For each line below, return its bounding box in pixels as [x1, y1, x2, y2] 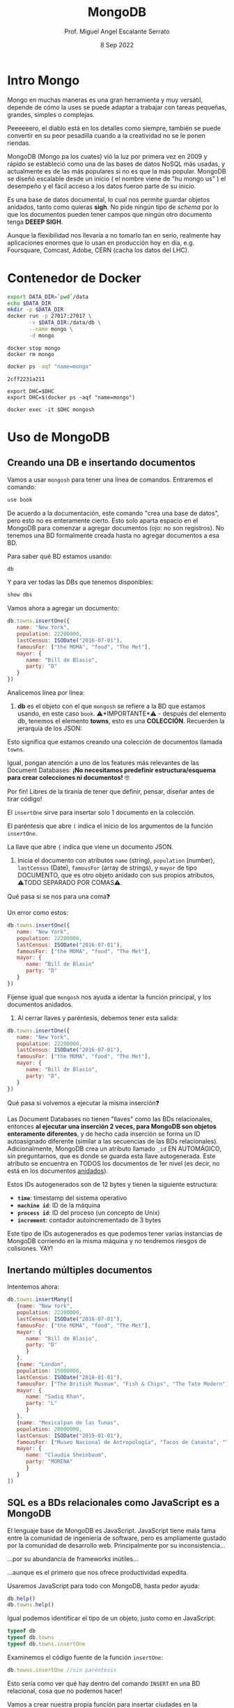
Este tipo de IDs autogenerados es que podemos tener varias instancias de [7, 1229, 223, 1238]
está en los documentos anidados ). [7, 1167, 109, 1175]
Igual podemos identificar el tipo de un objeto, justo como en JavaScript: [7, 1614, 216, 1622]
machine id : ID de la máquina [17, 1201, 101, 1209]
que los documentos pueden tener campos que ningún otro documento [7, 210, 212, 218]
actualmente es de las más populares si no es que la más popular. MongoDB [7, 167, 226, 175]
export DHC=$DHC [7, 387, 54, 394]
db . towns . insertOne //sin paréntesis [7, 1666, 117, 1673]
